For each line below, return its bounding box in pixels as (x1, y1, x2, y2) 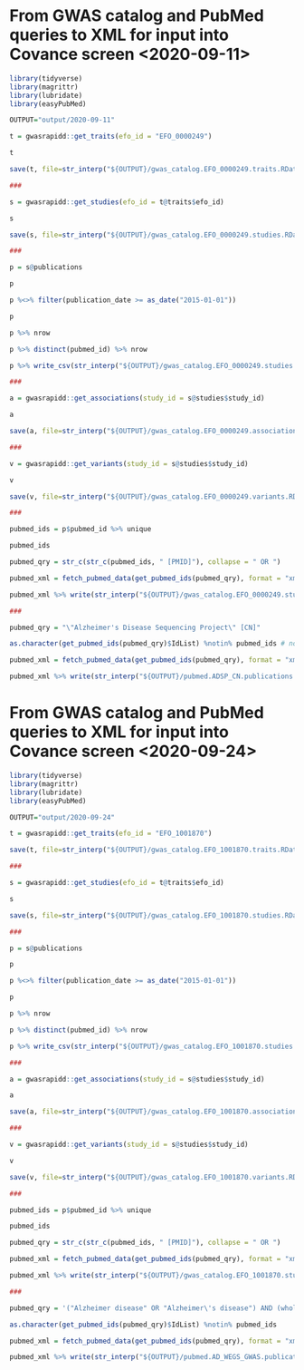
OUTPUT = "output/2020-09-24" (9, 812, 116, 821)
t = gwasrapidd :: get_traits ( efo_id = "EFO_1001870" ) (9, 829, 213, 839)
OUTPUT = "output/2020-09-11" (9, 115, 116, 125)
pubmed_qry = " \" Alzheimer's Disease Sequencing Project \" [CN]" (9, 623, 261, 632)
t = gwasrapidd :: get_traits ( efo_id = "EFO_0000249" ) (9, 132, 213, 141)
